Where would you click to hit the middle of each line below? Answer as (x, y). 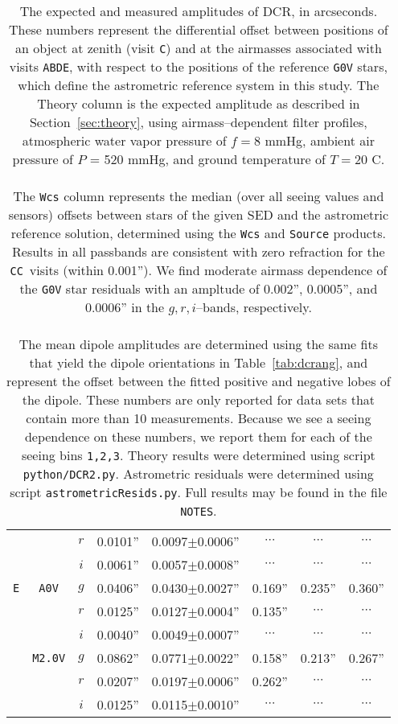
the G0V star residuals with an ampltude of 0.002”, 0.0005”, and (199, 288)
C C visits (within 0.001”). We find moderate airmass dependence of (199, 270)
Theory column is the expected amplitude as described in (199, 103)
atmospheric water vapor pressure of (124, 140)
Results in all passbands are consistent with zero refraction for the (199, 251)
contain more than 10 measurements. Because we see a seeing (199, 418)
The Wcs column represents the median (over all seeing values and (199, 196)
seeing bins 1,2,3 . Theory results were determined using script (198, 455)
